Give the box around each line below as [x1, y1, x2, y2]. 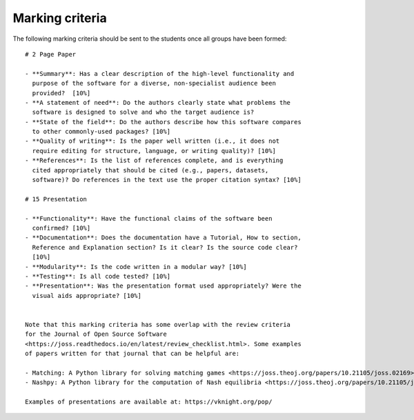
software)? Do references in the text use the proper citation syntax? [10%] [32, 176, 302, 184]
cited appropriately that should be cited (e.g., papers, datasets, [32, 166, 269, 174]
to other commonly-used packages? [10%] [32, 128, 171, 136]
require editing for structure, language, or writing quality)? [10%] [32, 147, 276, 154]
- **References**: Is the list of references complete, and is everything [25, 157, 284, 165]
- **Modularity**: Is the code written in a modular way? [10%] [25, 263, 248, 270]
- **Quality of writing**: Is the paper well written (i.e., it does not [25, 137, 280, 145]
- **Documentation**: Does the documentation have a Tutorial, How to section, [25, 234, 302, 241]
